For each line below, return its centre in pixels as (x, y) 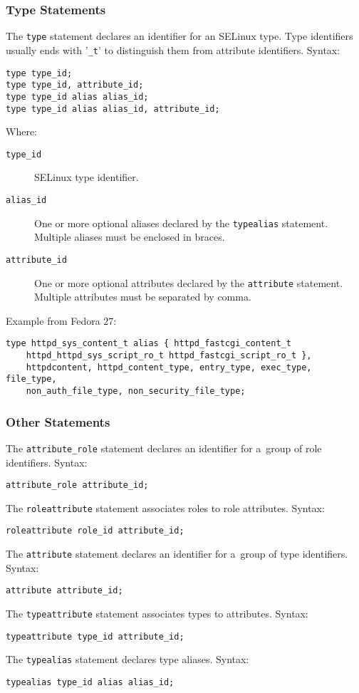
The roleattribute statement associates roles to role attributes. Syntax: (165, 507)
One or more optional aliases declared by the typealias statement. (181, 223)
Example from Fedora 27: (61, 320)
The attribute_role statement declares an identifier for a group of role (164, 448)
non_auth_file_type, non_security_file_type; (136, 391)
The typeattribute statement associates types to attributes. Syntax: (157, 614)
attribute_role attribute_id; (77, 485)
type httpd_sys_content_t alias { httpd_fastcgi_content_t (149, 344)
